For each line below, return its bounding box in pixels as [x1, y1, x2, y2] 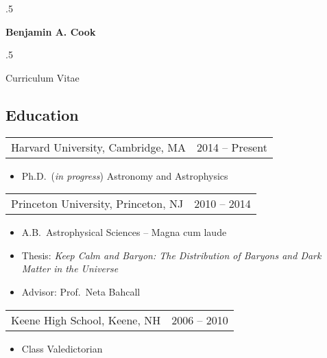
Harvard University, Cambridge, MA [11, 139, 186, 155]
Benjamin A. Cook [5, 24, 96, 38]
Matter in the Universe [21, 261, 119, 276]
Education [5, 104, 79, 125]
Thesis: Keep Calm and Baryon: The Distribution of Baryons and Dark [21, 248, 322, 262]
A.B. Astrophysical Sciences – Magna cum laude [21, 225, 227, 239]
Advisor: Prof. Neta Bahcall [21, 284, 141, 298]
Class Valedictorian [21, 341, 103, 355]
